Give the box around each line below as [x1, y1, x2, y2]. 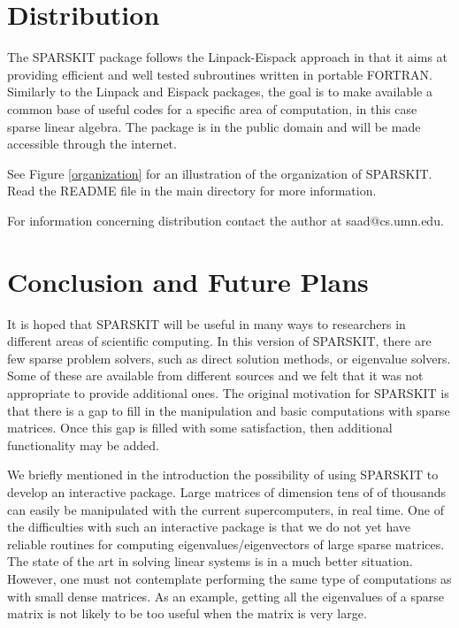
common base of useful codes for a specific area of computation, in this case [7, 99, 417, 118]
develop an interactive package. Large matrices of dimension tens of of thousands [7, 482, 447, 501]
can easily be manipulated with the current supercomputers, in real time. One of [7, 500, 444, 518]
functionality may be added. [7, 435, 159, 454]
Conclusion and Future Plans [7, 263, 369, 299]
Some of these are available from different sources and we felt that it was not [7, 366, 424, 385]
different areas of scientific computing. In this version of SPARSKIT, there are [7, 332, 432, 350]
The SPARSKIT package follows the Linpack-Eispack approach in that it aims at [7, 48, 448, 66]
